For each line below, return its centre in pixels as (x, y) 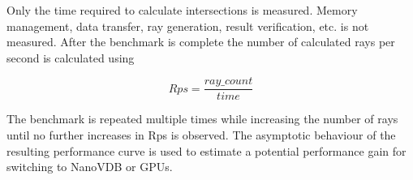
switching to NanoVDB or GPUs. (90, 167)
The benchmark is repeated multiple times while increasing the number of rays (202, 119)
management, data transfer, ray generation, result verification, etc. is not (188, 26)
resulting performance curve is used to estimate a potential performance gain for (206, 150)
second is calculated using (71, 57)
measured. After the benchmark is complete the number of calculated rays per (201, 42)
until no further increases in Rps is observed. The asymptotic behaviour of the (201, 135)
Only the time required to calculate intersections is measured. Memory (182, 10)
